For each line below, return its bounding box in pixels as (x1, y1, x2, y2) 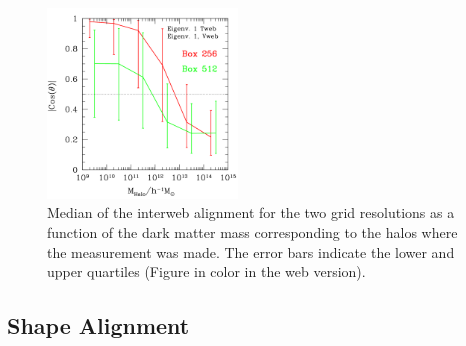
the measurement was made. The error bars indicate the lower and (47, 241, 455, 262)
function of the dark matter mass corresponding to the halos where (47, 221, 458, 242)
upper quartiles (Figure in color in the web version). (47, 261, 366, 282)
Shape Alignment (7, 310, 190, 341)
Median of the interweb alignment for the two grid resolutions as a (47, 202, 455, 223)
